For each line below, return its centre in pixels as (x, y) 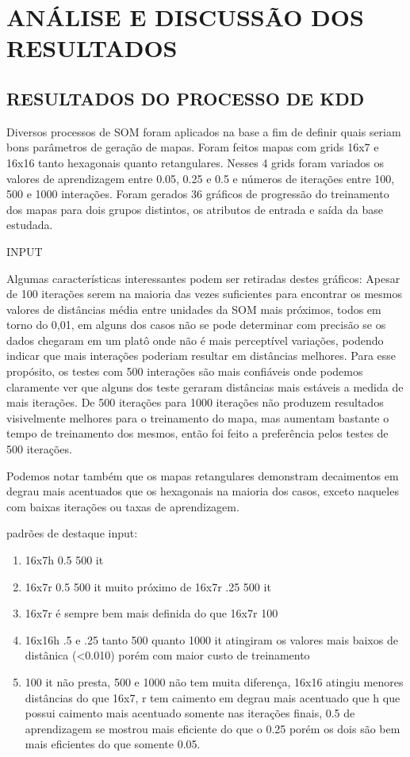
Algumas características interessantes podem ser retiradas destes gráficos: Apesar (203, 278)
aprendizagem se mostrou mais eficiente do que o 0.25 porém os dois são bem (213, 728)
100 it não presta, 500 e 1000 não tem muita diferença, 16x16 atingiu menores (214, 681)
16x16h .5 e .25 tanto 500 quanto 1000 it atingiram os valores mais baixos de (211, 639)
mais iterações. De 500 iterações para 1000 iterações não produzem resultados (195, 402)
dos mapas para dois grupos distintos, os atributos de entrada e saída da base (195, 209)
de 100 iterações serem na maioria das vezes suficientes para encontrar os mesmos (204, 294)
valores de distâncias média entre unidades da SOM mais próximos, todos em (194, 309)
